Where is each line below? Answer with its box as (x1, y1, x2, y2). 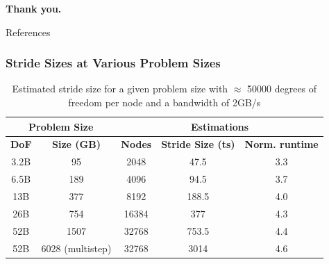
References (6, 24, 51, 39)
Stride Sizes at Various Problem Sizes (6, 54, 221, 72)
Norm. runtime (244, 137, 319, 151)
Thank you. (6, 1, 62, 15)
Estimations (191, 119, 249, 133)
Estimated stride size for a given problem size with (12, 81, 228, 96)
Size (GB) (51, 137, 101, 151)
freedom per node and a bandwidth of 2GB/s (68, 95, 261, 109)
